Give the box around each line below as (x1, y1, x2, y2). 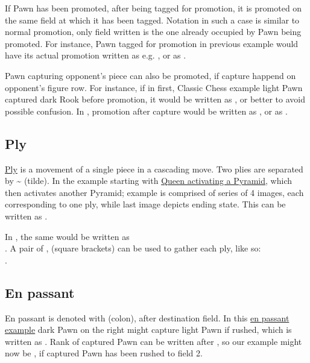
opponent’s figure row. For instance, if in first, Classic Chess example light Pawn (5, 81, 303, 93)
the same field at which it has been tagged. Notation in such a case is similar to (5, 13, 300, 26)
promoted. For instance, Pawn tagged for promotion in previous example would (5, 37, 299, 49)
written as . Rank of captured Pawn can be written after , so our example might (5, 335, 302, 347)
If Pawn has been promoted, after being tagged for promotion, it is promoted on (5, 2, 302, 14)
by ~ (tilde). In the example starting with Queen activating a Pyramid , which (5, 174, 292, 187)
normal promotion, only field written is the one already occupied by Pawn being (5, 25, 302, 38)
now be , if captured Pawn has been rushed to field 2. (5, 347, 203, 359)
